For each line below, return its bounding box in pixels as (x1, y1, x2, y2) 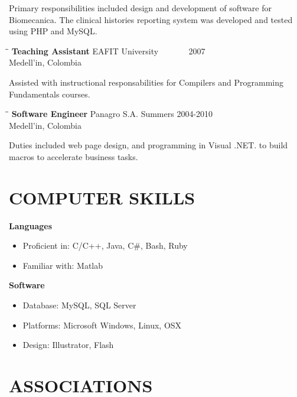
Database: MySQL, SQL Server (22, 299, 136, 311)
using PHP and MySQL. (9, 25, 97, 37)
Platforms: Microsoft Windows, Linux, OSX (22, 318, 182, 331)
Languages (9, 219, 53, 232)
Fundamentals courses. (9, 87, 90, 100)
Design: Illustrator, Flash (22, 339, 114, 351)
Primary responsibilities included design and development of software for (9, 2, 272, 14)
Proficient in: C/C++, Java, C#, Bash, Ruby (22, 239, 188, 252)
